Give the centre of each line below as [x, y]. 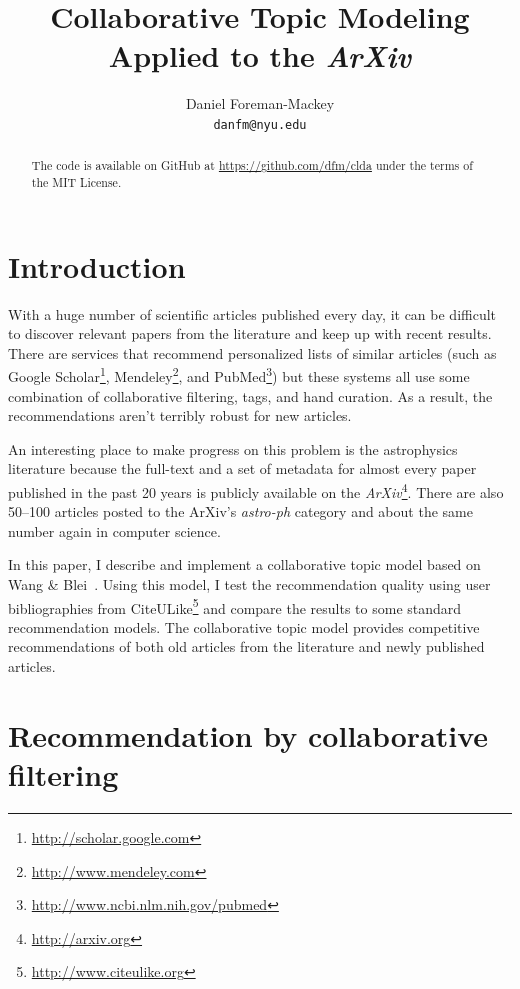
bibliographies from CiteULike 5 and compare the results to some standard [235, 606]
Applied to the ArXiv [260, 56]
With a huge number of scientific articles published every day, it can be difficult [252, 313]
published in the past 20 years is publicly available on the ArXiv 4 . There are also [256, 490]
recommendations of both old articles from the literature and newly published [246, 646]
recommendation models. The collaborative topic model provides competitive [244, 626]
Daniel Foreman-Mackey [260, 103]
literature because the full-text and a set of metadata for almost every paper [242, 468]
